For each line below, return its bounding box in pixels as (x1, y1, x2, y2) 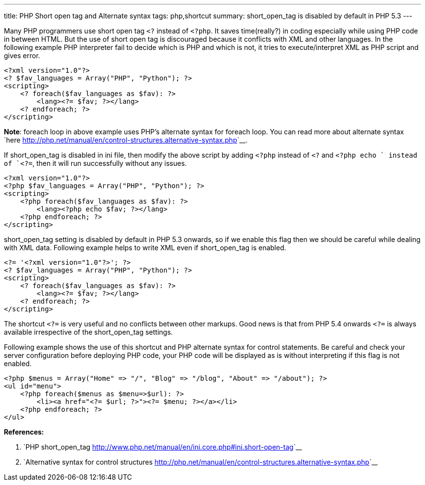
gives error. (4, 51, 40, 60)
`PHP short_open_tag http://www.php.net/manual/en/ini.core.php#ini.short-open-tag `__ (23, 443, 302, 451)
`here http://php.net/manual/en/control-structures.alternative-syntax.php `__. (4, 136, 248, 144)
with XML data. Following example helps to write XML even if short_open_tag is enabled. (4, 243, 286, 252)
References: (4, 428, 44, 436)
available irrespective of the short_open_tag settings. (4, 328, 173, 336)
